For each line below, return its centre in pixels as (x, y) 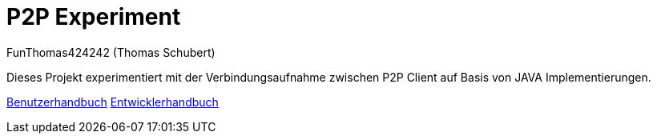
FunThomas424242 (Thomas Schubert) (111, 52)
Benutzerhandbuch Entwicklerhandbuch (113, 102)
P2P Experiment (94, 17)
